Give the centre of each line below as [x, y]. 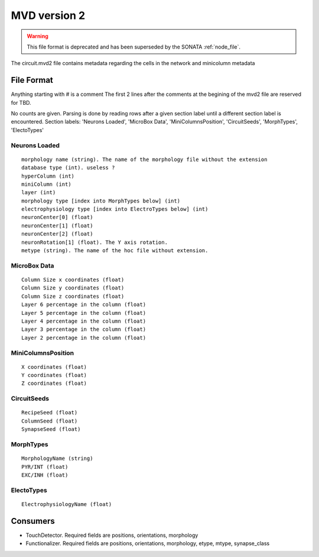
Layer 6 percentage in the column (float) [84, 305]
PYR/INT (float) [45, 467]
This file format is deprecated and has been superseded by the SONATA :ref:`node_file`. [134, 47]
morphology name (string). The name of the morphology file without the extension [144, 159]
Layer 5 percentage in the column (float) [84, 313]
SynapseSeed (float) [51, 429]
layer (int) [39, 193]
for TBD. [21, 102]
